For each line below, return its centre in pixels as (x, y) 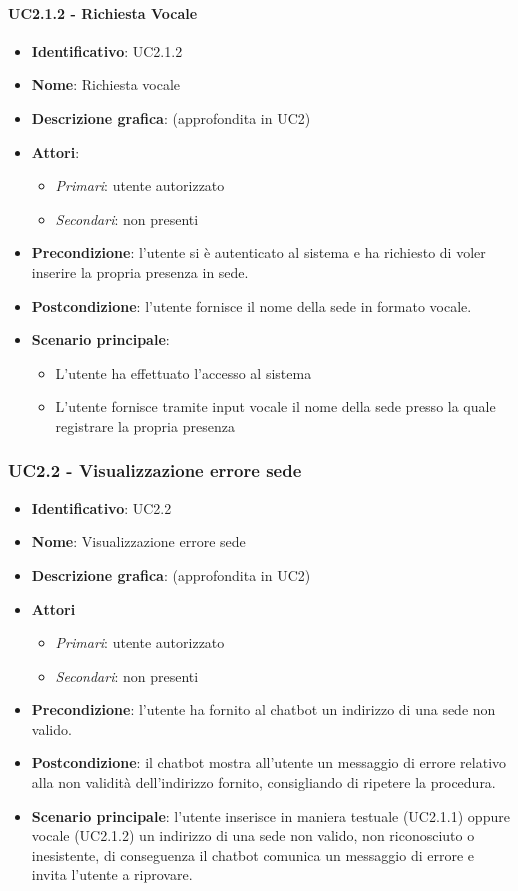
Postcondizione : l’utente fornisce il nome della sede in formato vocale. (251, 305)
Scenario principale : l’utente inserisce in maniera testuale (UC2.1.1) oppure (270, 815)
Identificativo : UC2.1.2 (107, 50)
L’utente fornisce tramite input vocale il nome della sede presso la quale (275, 406)
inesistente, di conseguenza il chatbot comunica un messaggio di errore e (253, 854)
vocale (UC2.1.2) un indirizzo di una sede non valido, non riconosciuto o (253, 835)
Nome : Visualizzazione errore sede (138, 541)
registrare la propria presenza (145, 425)
